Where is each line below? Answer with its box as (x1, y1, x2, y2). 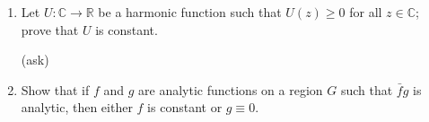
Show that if (21, 80, 90, 99)
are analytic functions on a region (138, 80, 323, 99)
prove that (21, 20, 79, 39)
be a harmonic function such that (98, 3, 282, 21)
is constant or (147, 98, 223, 117)
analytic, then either (21, 98, 133, 117)
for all (349, 3, 382, 21)
